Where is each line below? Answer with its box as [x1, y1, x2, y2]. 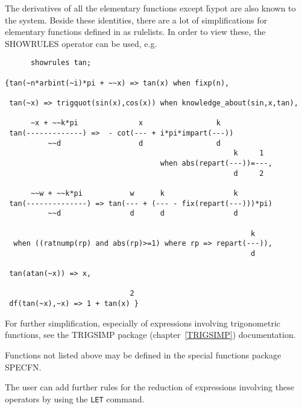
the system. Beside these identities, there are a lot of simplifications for [5, 13, 268, 26]
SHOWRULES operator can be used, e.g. [5, 37, 157, 49]
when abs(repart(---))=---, [160, 158, 272, 167]
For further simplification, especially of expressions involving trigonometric [5, 316, 281, 329]
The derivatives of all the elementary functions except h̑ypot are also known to [5, 2, 296, 14]
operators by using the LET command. [5, 392, 145, 405]
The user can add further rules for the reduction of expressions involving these [5, 381, 294, 393]
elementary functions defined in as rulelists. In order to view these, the [5, 25, 266, 38]
